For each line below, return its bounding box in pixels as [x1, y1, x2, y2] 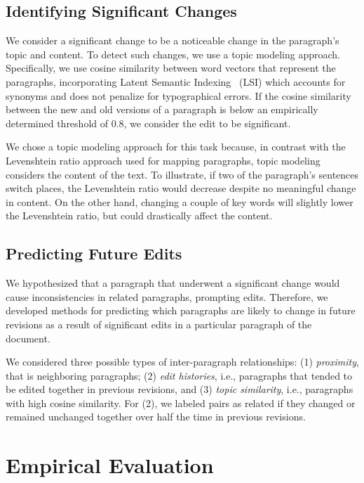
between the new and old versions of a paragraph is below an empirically [6, 102, 318, 117]
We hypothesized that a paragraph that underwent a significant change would [6, 276, 340, 290]
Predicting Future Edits [6, 243, 182, 264]
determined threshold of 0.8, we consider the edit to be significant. [6, 115, 291, 130]
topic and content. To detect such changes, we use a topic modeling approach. [6, 46, 341, 61]
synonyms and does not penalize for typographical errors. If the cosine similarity [6, 88, 351, 103]
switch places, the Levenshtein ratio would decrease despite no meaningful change [6, 181, 356, 195]
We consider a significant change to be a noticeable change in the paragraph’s [6, 33, 339, 48]
